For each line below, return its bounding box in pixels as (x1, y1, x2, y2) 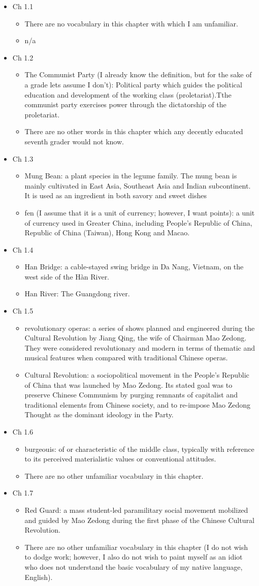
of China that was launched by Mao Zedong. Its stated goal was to (24, 379, 233, 390)
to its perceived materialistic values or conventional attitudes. (24, 453, 216, 464)
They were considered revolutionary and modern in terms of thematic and (24, 342, 255, 353)
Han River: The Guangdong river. (24, 288, 130, 299)
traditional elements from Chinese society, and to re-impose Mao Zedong (24, 399, 251, 410)
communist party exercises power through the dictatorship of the (24, 99, 226, 110)
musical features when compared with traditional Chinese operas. (24, 352, 228, 363)
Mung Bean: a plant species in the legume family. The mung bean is (24, 170, 237, 181)
